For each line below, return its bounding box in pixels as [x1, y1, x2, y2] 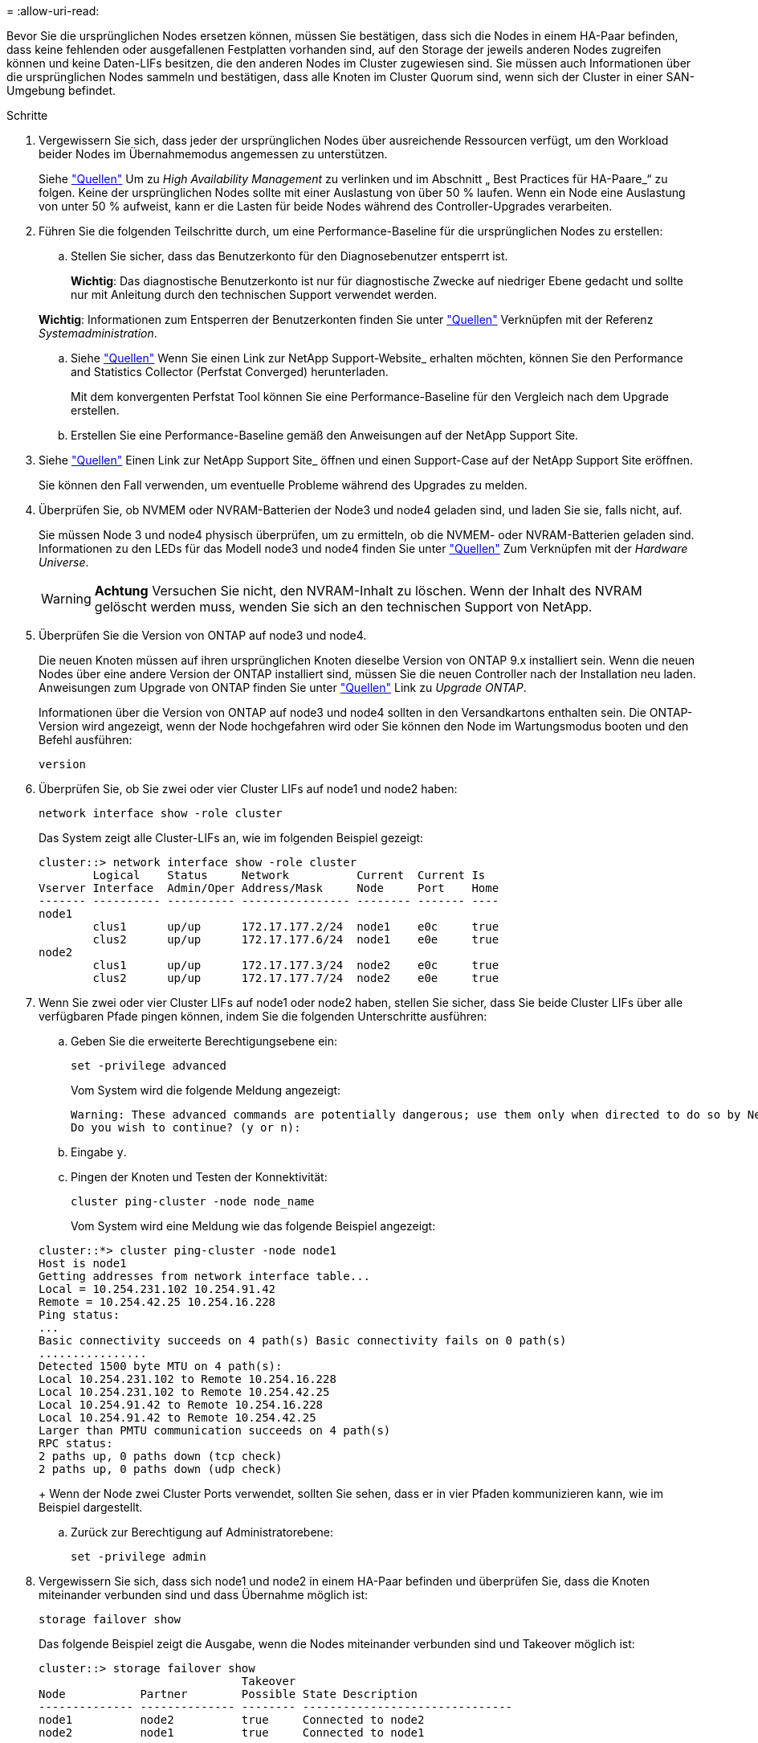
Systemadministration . [39, 326, 157, 340]
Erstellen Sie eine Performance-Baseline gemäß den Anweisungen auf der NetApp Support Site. [71, 428, 579, 442]
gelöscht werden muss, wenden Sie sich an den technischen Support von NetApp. [94, 599, 593, 615]
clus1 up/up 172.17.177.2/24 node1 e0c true [92, 920, 499, 933]
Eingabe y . [71, 1145, 127, 1159]
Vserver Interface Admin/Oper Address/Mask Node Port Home [39, 882, 499, 894]
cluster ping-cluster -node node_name [71, 1195, 315, 1208]
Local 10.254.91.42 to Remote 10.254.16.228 [39, 1398, 324, 1411]
